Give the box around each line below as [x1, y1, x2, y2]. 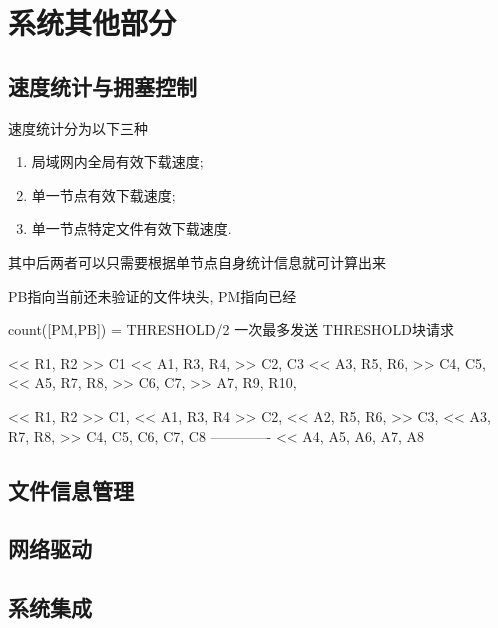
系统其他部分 [8, 2, 177, 43]
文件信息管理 [8, 474, 134, 505]
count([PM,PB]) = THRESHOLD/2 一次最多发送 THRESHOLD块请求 [8, 319, 454, 340]
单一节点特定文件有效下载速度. [31, 218, 232, 239]
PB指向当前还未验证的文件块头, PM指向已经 [8, 285, 297, 306]
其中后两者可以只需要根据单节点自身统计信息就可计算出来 [8, 251, 386, 272]
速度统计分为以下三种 [8, 117, 148, 138]
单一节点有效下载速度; [31, 184, 176, 205]
